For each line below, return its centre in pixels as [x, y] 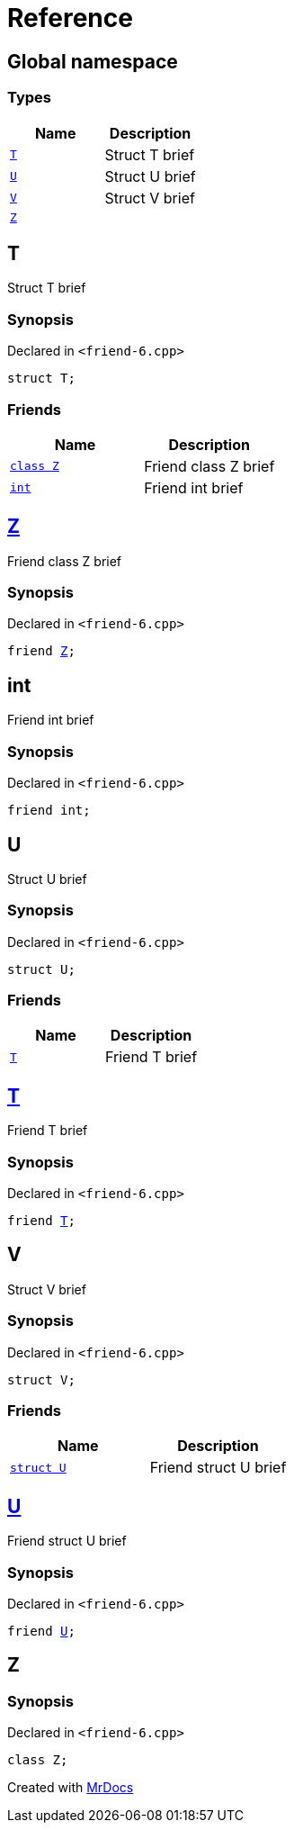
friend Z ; [41, 651]
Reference [70, 18]
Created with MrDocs [71, 1788]
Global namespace [93, 61]
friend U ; [41, 1631]
